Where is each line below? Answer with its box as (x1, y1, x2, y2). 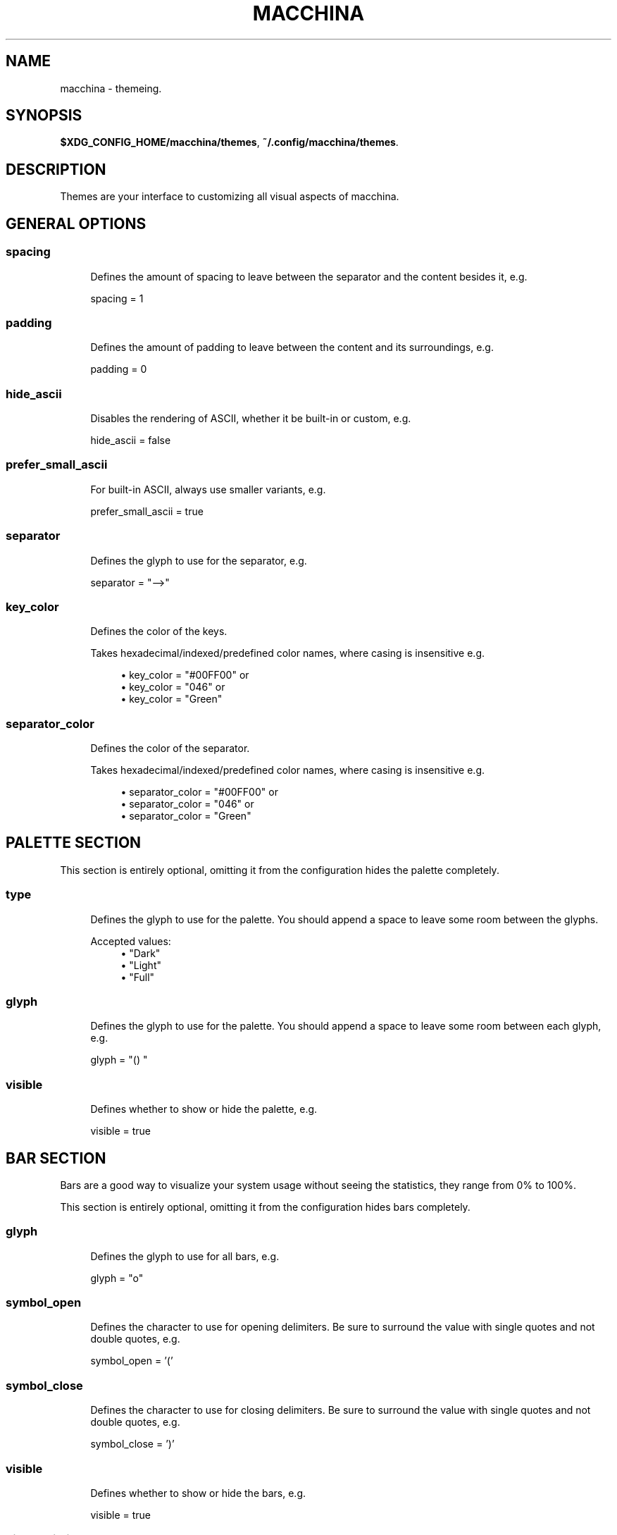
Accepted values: (90, 935, 171, 947)
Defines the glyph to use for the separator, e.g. (90, 554, 307, 567)
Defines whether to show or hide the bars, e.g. (90, 1486, 306, 1499)
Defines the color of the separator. (90, 742, 250, 754)
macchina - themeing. (60, 82, 162, 94)
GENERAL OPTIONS (6, 214, 147, 233)
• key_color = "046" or (120, 681, 225, 693)
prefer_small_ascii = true (90, 505, 204, 517)
